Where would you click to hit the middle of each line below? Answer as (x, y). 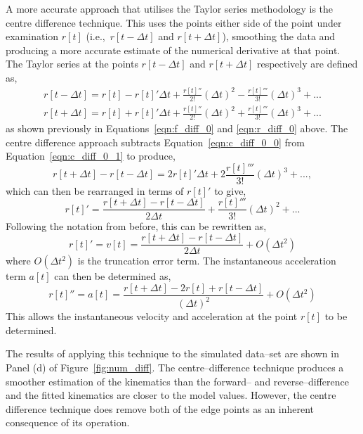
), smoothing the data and (279, 36)
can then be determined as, (113, 276)
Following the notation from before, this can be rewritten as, (136, 225)
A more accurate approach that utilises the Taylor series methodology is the (170, 8)
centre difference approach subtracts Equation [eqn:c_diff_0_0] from (156, 142)
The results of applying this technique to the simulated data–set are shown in (172, 353)
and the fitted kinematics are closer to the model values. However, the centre (171, 395)
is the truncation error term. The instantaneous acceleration (207, 261)
